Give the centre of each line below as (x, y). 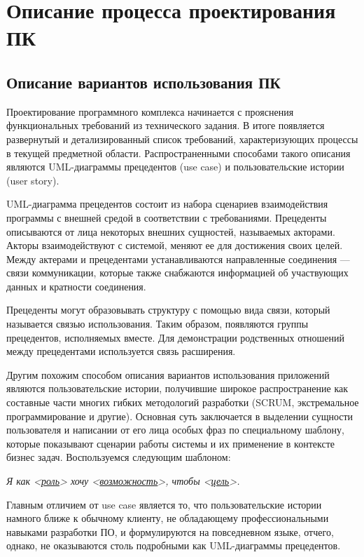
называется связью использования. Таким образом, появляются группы (157, 324)
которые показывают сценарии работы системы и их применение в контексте (170, 443)
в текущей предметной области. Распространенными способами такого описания (178, 153)
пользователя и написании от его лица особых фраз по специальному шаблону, (175, 430)
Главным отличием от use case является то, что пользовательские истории (164, 504)
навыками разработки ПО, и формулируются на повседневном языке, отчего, (170, 531)
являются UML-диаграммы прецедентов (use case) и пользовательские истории (175, 167)
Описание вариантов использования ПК (143, 82)
